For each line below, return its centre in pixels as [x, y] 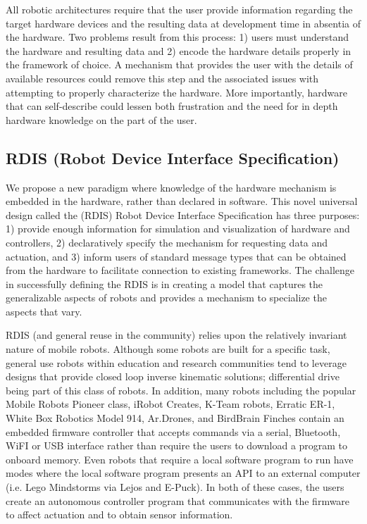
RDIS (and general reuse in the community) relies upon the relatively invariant [176, 335]
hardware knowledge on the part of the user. [101, 119]
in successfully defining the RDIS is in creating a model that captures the [164, 283]
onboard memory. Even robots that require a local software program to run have [180, 459]
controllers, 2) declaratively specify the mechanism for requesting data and [167, 242]
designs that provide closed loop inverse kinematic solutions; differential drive [173, 376]
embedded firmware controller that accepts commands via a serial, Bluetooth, [173, 431]
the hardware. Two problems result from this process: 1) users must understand [178, 37]
